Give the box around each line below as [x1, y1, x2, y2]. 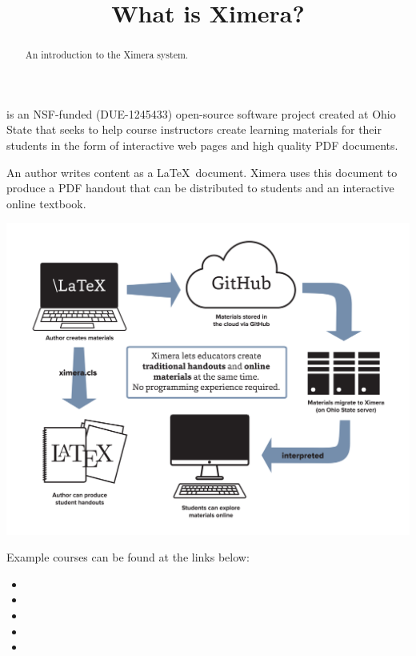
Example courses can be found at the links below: [6, 549, 250, 565]
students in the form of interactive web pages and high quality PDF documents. [6, 137, 398, 154]
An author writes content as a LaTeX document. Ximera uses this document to [6, 163, 398, 180]
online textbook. [6, 195, 86, 211]
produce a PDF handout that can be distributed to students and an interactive [6, 179, 394, 196]
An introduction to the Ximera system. [25, 48, 189, 62]
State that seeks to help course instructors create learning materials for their [6, 121, 382, 138]
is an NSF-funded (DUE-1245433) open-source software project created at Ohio [6, 105, 396, 122]
